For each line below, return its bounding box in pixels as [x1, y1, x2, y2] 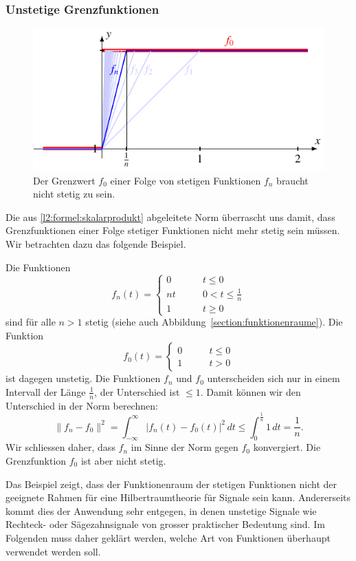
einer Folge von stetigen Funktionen [110, 173, 261, 187]
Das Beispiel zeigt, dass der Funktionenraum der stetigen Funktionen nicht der [5, 476, 337, 491]
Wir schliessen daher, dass [5, 440, 115, 454]
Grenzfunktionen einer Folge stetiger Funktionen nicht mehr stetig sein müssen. [5, 223, 340, 237]
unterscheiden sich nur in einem [207, 371, 340, 385]
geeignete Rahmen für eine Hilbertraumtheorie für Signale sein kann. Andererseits [5, 490, 351, 505]
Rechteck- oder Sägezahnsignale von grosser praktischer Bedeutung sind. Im [5, 517, 325, 531]
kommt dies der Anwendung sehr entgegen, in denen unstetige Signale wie [5, 503, 317, 518]
